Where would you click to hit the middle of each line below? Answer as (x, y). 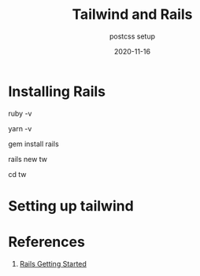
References (46, 242)
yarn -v (20, 128)
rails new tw (28, 159)
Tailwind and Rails (132, 15)
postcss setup (132, 36)
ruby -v (20, 113)
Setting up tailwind (71, 206)
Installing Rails (57, 91)
